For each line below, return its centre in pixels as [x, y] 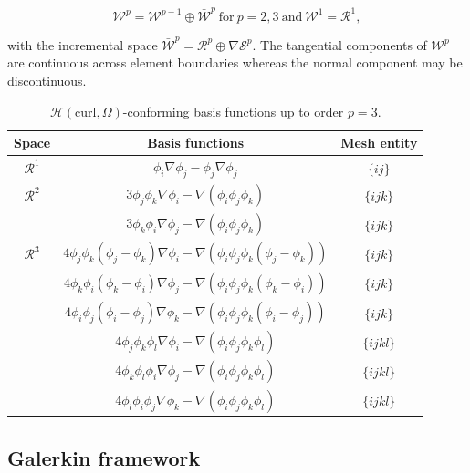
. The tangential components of [339, 44]
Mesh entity [379, 143]
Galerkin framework [104, 457]
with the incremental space [83, 44]
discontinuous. [47, 80]
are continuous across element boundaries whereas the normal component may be [235, 62]
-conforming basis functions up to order [233, 111]
